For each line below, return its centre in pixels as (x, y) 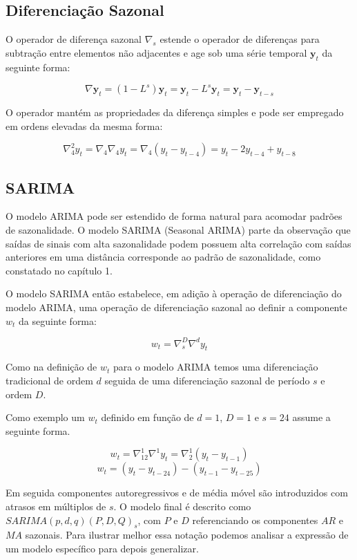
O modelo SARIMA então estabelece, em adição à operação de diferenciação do (174, 293)
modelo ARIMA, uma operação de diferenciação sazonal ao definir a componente (176, 307)
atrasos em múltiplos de (56, 506)
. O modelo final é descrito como (182, 506)
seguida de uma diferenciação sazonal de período (207, 381)
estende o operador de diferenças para (240, 39)
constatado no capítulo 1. (59, 270)
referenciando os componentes (255, 520)
